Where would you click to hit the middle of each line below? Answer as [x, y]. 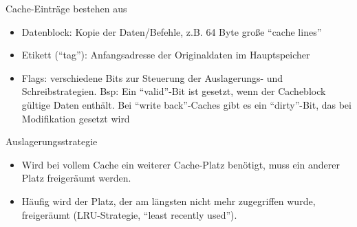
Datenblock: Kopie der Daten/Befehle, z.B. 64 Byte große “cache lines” [172, 31]
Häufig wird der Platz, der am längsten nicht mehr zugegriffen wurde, [169, 201]
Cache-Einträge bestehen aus [66, 8]
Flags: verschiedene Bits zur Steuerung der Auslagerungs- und [152, 77]
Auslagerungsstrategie [52, 141]
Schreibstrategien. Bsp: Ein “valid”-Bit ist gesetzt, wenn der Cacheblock [174, 91]
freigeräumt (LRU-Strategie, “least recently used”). [129, 214]
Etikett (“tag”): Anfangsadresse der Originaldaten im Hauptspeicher [166, 55]
